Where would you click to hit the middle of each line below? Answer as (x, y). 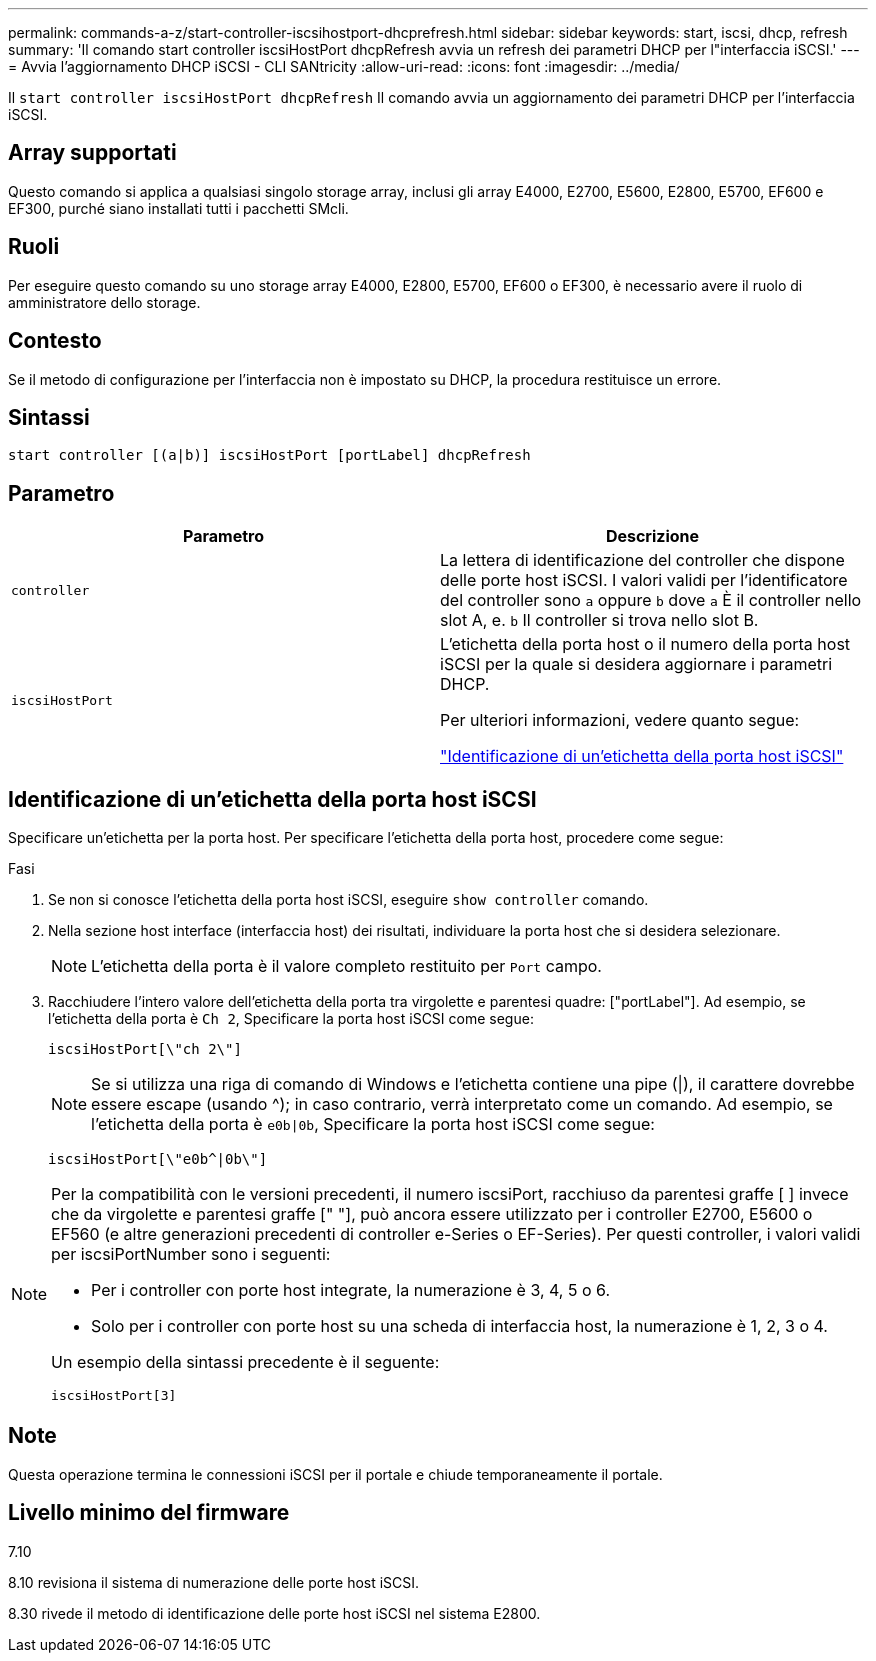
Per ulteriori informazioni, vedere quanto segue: (620, 720)
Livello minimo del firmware (149, 1513)
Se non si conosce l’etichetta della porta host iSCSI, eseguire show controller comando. (348, 900)
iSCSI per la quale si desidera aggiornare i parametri (636, 664)
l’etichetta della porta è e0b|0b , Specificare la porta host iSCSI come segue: (373, 1124)
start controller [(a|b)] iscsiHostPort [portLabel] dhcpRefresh (269, 455)
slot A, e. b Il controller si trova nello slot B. (599, 620)
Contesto (55, 341)
